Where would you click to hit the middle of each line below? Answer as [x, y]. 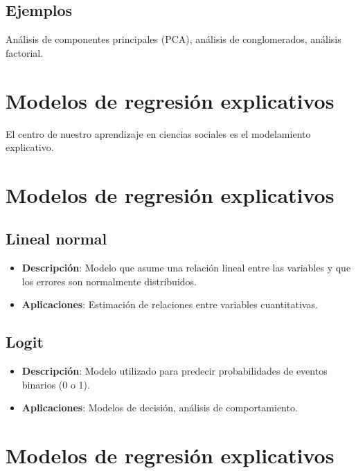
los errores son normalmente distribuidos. [109, 281]
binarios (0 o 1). [56, 384]
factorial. [25, 52]
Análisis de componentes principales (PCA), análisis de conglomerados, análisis [173, 39]
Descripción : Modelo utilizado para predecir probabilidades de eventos [175, 371]
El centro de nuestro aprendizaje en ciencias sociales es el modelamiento [158, 133]
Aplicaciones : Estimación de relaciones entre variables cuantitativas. [170, 304]
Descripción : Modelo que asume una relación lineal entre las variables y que [186, 268]
